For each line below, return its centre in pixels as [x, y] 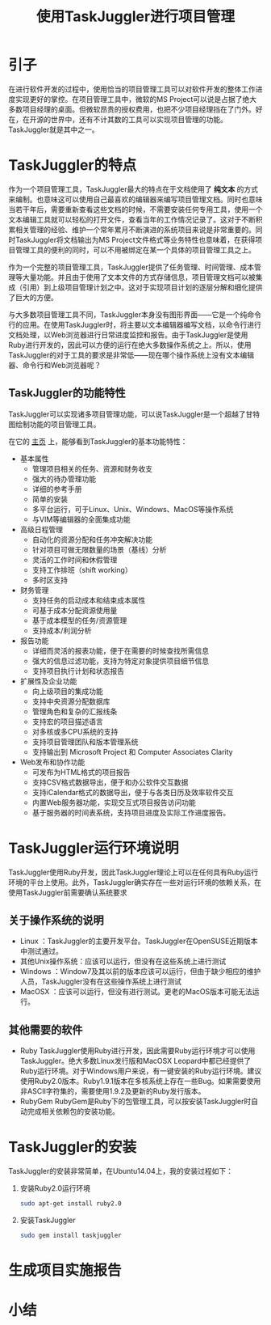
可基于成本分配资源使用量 [75, 610]
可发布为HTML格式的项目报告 [81, 772]
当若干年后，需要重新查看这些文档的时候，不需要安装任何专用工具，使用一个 [135, 209]
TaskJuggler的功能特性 [67, 393]
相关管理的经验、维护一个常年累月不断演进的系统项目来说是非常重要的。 [135, 229]
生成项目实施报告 [65, 1270]
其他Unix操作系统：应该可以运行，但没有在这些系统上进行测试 [123, 961]
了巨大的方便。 [33, 297]
